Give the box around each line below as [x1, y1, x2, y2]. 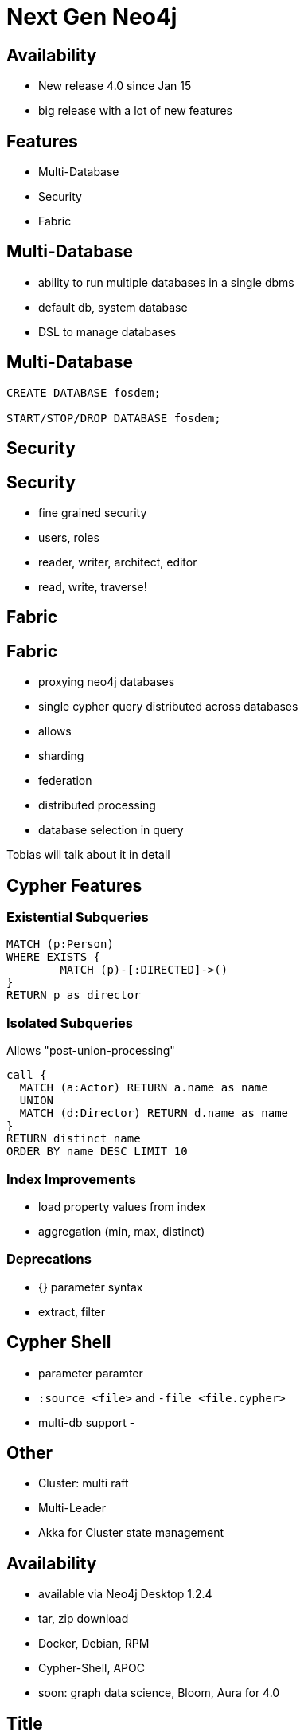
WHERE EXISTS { [6, 950, 101, 964]
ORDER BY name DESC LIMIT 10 [6, 1145, 188, 1158]
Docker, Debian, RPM [38, 1636, 150, 1651]
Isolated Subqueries [6, 1014, 134, 1031]
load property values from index [38, 1199, 206, 1213]
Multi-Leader [38, 1501, 107, 1515]
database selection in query [38, 823, 184, 837]
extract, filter [38, 1304, 106, 1319]
